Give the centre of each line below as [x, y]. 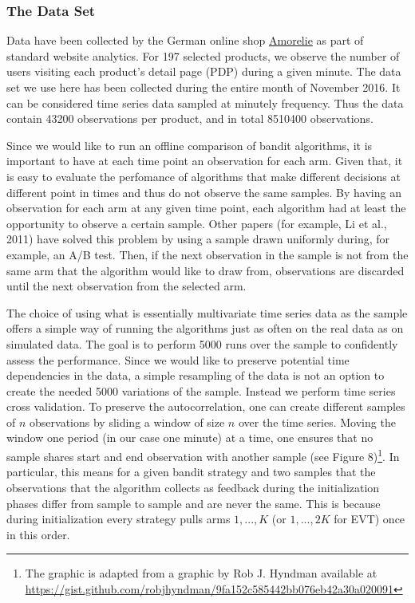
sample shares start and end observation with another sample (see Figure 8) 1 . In [203, 455]
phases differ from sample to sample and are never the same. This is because [194, 503]
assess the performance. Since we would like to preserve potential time [178, 359]
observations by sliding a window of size [127, 422]
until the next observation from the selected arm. [126, 286]
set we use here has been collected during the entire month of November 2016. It [204, 87]
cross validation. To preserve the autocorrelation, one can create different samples [206, 406]
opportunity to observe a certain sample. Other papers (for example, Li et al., [197, 223]
